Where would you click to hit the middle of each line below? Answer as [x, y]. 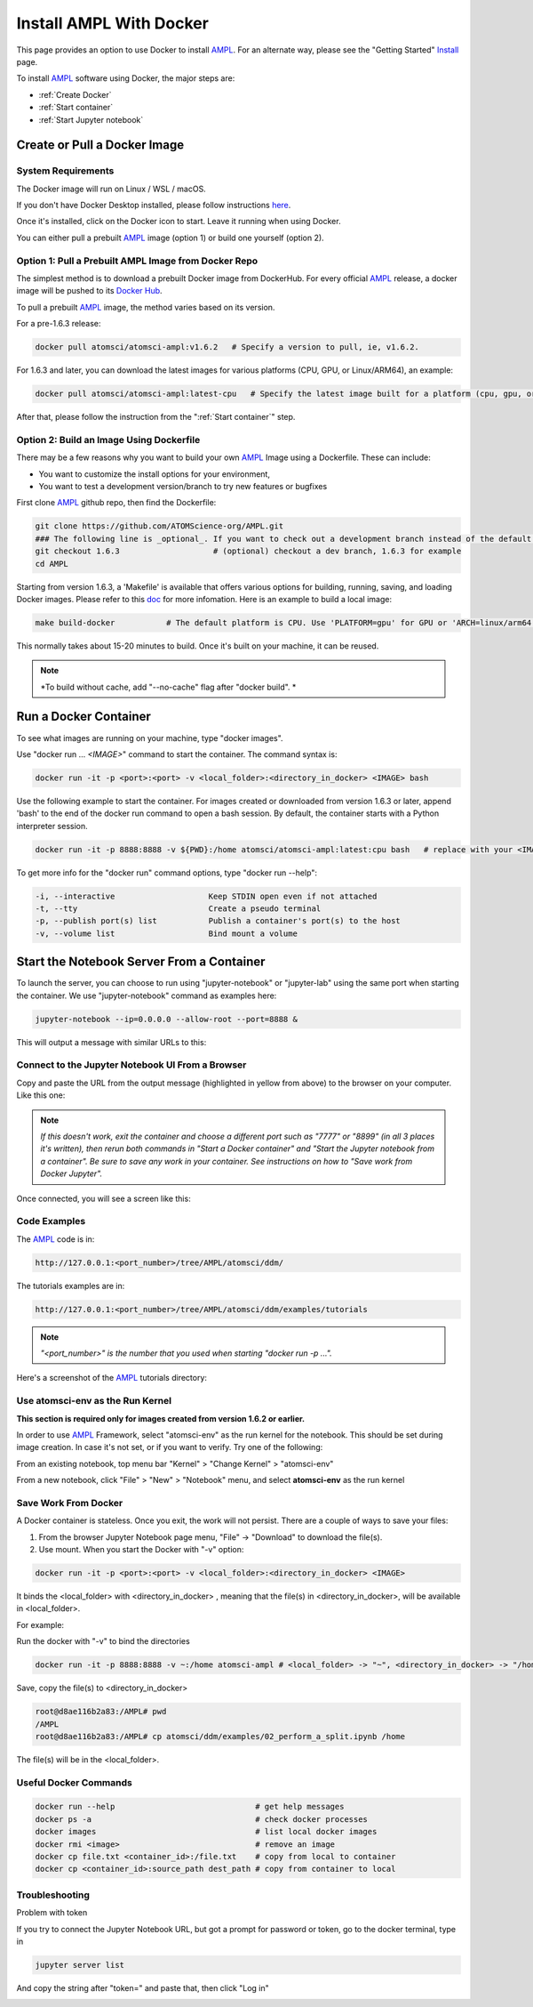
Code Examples [51, 1221]
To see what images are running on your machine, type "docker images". [150, 738]
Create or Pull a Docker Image [100, 145]
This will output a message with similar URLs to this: [111, 1042]
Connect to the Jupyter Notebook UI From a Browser [131, 1065]
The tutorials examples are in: [71, 1286]
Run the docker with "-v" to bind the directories [103, 1641]
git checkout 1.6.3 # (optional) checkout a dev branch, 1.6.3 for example [248, 551]
